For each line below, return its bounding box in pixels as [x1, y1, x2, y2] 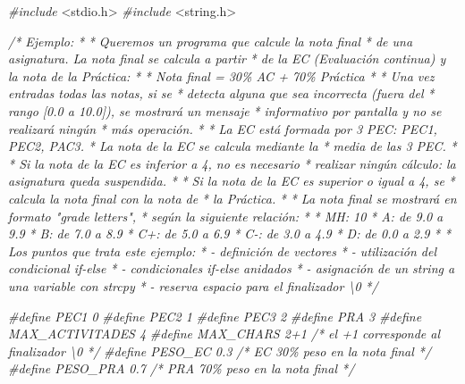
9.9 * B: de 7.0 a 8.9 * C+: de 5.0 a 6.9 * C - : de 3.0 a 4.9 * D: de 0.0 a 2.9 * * [8, 224, 452, 243]
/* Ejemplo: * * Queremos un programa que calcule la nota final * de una [8, 31, 413, 50]
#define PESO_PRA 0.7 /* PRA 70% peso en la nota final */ [8, 359, 355, 378]
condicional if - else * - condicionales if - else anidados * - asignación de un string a [8, 259, 455, 278]
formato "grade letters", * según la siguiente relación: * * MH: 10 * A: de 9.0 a [8, 206, 444, 225]
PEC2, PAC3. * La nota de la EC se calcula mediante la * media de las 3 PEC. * [8, 137, 457, 155]
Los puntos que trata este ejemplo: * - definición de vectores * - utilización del [8, 241, 437, 260]
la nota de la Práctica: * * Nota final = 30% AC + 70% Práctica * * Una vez [8, 66, 435, 85]
